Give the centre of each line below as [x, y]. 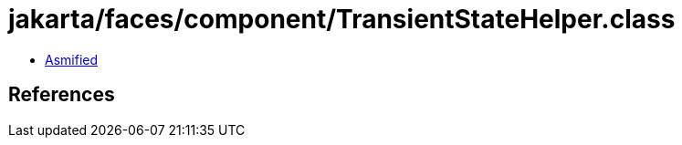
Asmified [72, 59]
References [62, 95]
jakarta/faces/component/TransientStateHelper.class [342, 19]
